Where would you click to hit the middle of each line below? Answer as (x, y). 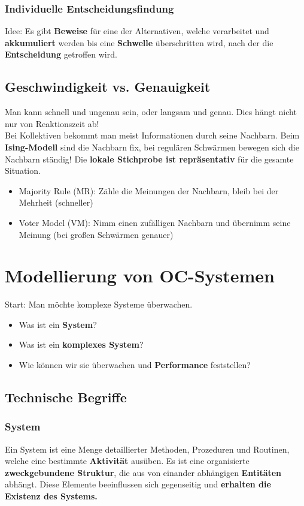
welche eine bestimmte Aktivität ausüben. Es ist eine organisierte (127, 461)
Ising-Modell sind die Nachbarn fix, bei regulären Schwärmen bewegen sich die (152, 147)
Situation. (23, 171)
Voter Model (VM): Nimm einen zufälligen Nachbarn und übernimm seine (155, 222)
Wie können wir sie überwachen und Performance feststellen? (135, 365)
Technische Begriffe (66, 397)
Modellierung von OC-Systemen (140, 275)
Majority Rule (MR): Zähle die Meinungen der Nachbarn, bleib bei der (149, 190)
